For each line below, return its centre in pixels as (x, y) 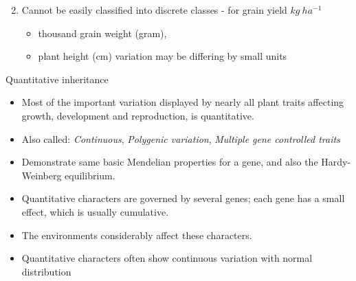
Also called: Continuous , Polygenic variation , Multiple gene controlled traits (181, 138)
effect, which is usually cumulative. (95, 211)
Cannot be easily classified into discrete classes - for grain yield (154, 10)
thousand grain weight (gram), (102, 33)
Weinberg (42, 175)
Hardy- (336, 162)
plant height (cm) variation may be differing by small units (163, 56)
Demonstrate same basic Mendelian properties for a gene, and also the (170, 162)
